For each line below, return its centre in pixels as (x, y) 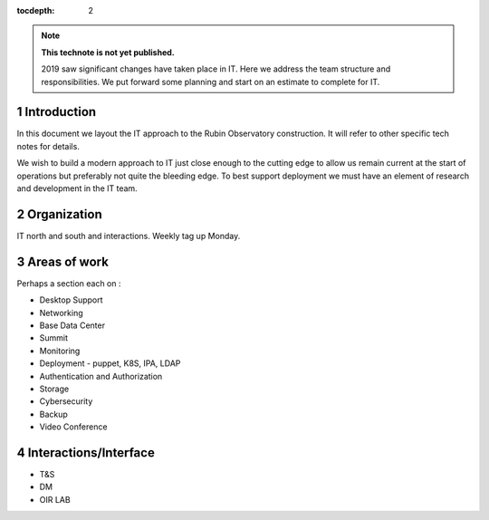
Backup (53, 414)
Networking (61, 313)
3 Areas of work (62, 261)
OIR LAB (55, 499)
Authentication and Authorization (101, 376)
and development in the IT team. (77, 188)
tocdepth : (36, 10)
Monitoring (60, 351)
